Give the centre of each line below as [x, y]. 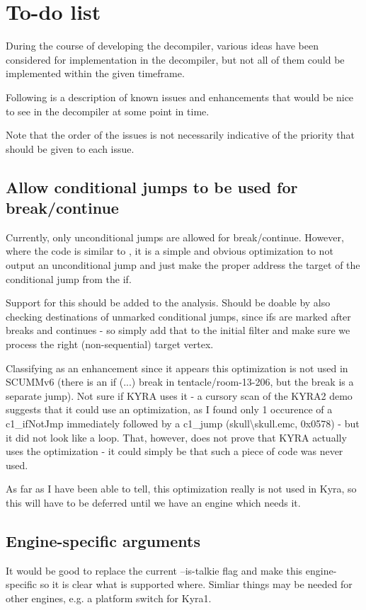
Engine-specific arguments [103, 540]
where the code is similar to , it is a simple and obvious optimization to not [170, 251]
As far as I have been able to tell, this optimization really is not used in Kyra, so [181, 489]
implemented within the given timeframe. [95, 73]
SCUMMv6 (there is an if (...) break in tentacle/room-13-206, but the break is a [180, 382]
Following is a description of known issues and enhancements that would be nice [180, 97]
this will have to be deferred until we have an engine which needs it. [153, 502]
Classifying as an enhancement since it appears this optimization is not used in [177, 368]
